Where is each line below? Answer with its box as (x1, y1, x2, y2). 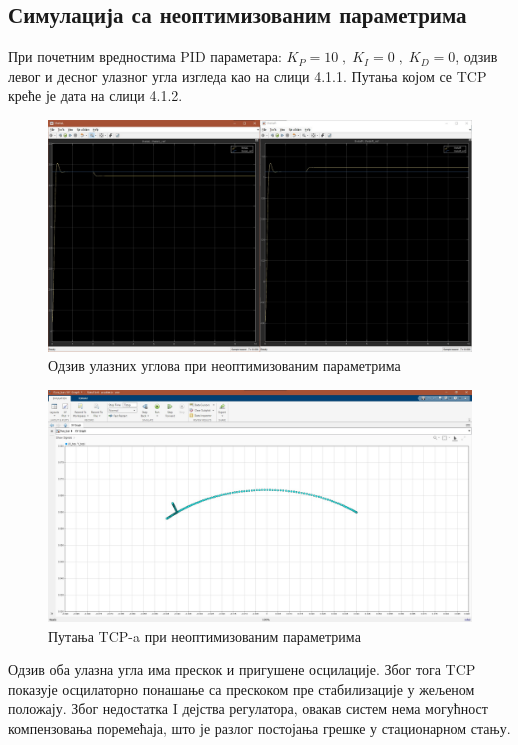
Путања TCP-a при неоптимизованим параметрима (48, 625, 361, 646)
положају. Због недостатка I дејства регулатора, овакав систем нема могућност (8, 698, 488, 719)
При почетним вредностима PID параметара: (8, 46, 282, 67)
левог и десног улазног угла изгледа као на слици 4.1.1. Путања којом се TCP (8, 65, 487, 86)
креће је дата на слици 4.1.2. (8, 85, 183, 106)
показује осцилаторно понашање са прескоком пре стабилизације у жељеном (8, 678, 475, 699)
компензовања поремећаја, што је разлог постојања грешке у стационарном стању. (8, 717, 511, 738)
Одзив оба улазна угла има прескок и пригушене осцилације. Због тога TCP (8, 659, 476, 680)
